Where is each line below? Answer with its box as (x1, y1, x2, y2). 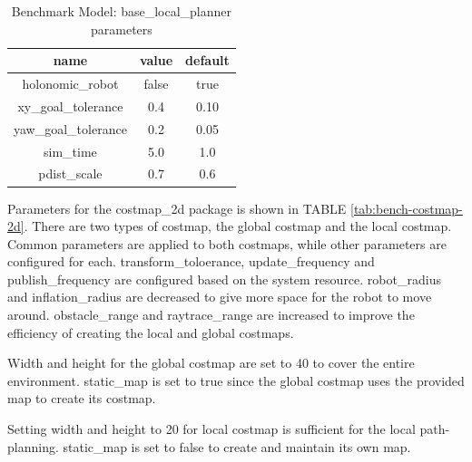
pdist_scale (38, 164, 103, 183)
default (185, 51, 230, 70)
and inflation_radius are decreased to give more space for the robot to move (7, 287, 432, 306)
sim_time (44, 141, 97, 160)
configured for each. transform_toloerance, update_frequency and (7, 252, 375, 271)
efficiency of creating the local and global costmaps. (7, 322, 294, 342)
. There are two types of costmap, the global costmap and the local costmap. (24, 217, 452, 236)
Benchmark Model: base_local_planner (11, 2, 232, 20)
